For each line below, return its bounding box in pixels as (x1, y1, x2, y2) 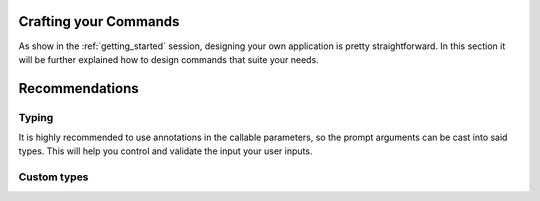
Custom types (18, 170, 89, 184)
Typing (18, 110, 54, 124)
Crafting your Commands (18, 13, 180, 30)
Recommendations (18, 80, 139, 97)
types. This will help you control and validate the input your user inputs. (18, 145, 313, 157)
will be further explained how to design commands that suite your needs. (18, 53, 319, 65)
